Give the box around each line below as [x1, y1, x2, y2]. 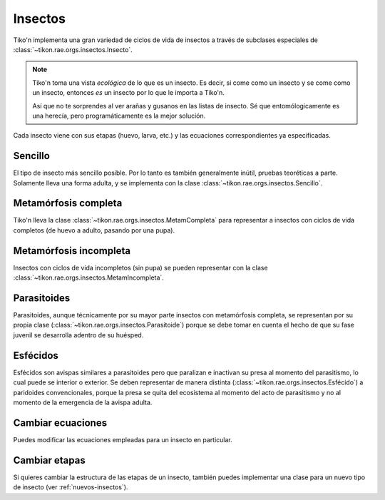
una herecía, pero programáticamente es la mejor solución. [32, 111, 206, 120]
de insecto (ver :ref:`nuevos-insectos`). [13, 483, 128, 491]
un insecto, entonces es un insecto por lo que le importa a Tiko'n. [32, 88, 225, 97]
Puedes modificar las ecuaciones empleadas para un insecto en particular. [13, 435, 233, 444]
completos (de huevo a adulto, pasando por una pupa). [13, 225, 175, 235]
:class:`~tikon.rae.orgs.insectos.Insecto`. [13, 45, 133, 53]
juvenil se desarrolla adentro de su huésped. [13, 330, 144, 339]
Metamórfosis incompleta [13, 245, 131, 257]
